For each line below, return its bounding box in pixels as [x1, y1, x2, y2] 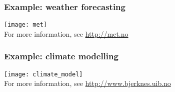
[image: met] [4, 21, 47, 29]
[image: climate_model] [4, 70, 83, 78]
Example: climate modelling [4, 50, 118, 62]
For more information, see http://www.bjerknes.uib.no [4, 78, 171, 88]
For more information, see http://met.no [4, 28, 128, 39]
